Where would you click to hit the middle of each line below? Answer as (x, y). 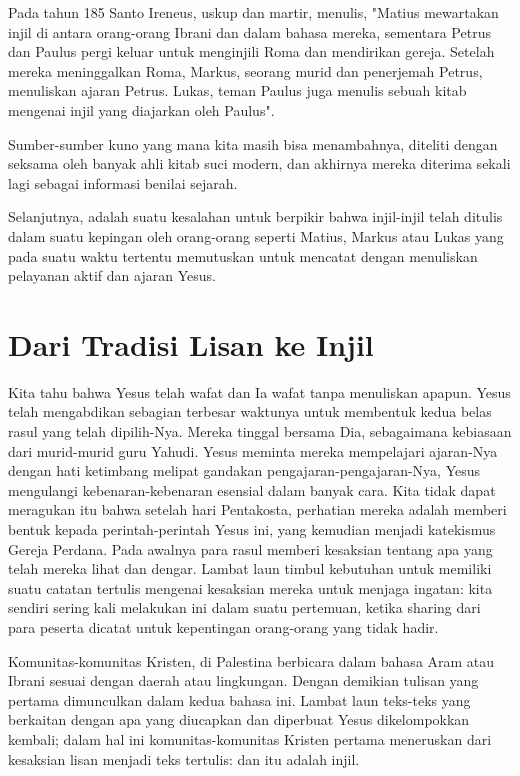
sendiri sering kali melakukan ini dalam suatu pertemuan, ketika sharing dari (244, 607)
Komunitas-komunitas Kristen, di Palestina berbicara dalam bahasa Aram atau (251, 660)
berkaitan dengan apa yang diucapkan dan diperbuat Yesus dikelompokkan (239, 719)
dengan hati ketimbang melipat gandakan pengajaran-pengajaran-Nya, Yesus (244, 470)
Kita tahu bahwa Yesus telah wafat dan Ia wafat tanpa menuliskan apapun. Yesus (259, 391)
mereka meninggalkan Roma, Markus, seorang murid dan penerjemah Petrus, (245, 70)
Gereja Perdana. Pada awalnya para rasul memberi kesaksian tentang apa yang (250, 548)
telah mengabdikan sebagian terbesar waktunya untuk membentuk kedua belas (250, 411)
